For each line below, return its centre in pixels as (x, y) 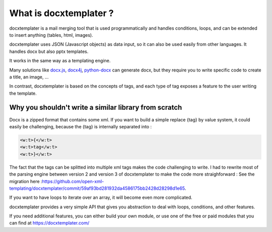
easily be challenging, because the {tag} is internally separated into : (81, 126)
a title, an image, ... (29, 77)
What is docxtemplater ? (61, 13)
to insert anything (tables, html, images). (51, 35)
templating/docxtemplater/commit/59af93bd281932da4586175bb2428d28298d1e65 (97, 188)
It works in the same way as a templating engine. (60, 61)
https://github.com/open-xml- (73, 181)
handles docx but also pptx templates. (49, 51)
